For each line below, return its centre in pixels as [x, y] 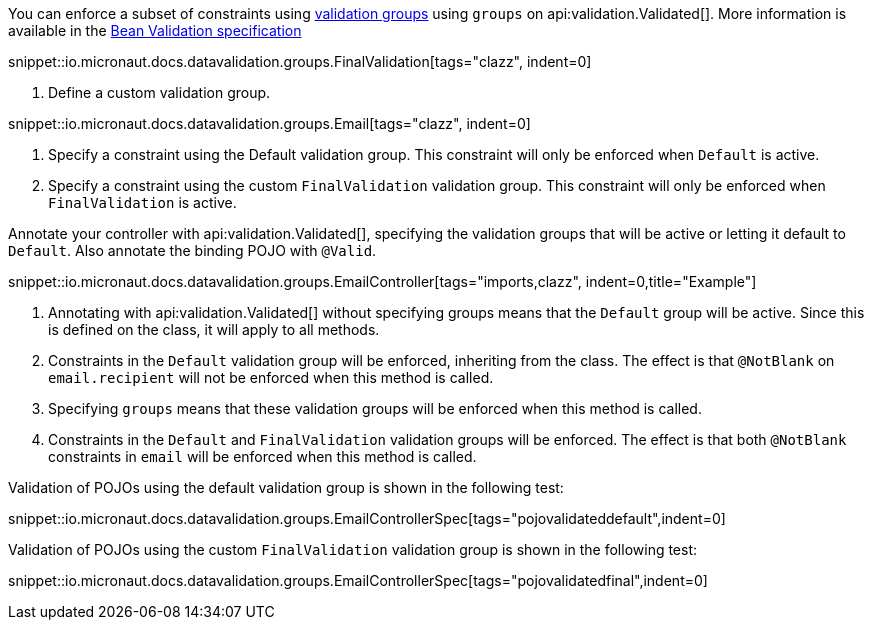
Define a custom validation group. [159, 92]
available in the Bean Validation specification [155, 30]
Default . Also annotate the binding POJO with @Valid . [192, 250]
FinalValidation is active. [142, 202]
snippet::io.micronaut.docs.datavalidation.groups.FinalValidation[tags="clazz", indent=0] [300, 61]
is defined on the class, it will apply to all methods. [214, 329]
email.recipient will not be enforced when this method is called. [271, 377]
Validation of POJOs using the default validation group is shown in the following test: [286, 487]
